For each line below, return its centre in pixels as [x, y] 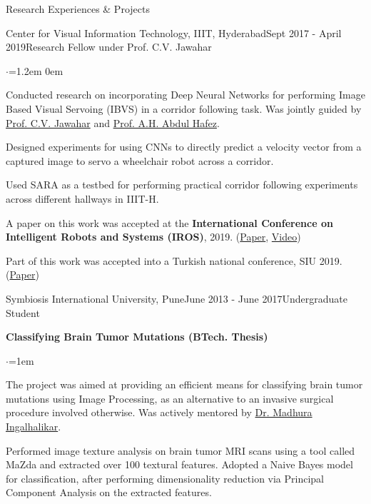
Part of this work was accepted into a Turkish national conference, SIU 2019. [174, 260]
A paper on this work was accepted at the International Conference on [169, 222]
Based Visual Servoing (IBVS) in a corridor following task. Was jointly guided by [184, 108]
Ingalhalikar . [34, 427]
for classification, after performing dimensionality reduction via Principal [165, 478]
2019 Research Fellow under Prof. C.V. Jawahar [109, 47]
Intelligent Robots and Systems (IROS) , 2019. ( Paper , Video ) [153, 237]
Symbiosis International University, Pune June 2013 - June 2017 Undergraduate [177, 298]
